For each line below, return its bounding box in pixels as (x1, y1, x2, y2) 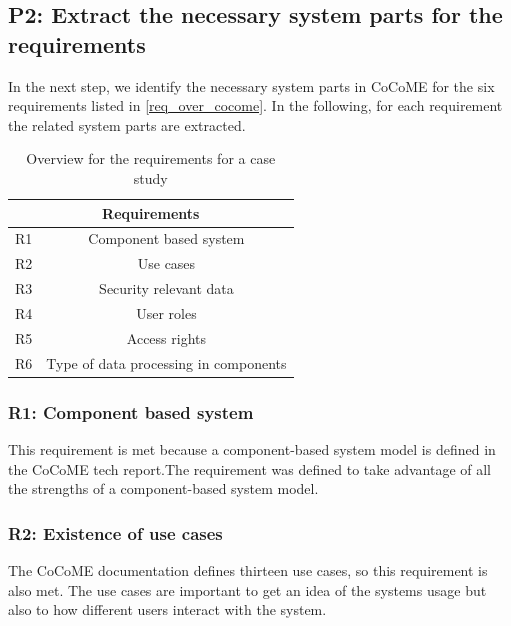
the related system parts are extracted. (8, 114, 246, 135)
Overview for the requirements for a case (26, 148, 276, 169)
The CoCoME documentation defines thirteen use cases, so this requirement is (8, 559, 488, 580)
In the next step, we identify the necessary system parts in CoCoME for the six (8, 75, 495, 96)
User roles (136, 302, 197, 323)
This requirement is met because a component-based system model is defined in (8, 438, 496, 459)
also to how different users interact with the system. (8, 599, 327, 620)
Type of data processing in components (46, 352, 287, 373)
